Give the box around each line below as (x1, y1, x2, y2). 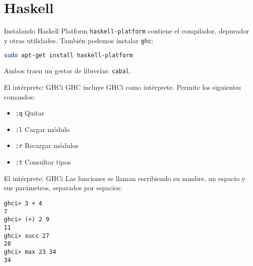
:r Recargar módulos (15, 140, 79, 150)
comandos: (4, 91, 35, 101)
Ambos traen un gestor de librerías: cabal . (4, 66, 131, 76)
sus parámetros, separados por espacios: (4, 183, 122, 193)
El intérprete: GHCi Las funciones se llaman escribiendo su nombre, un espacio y (4, 173, 246, 183)
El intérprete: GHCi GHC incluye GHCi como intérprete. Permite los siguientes (4, 82, 241, 92)
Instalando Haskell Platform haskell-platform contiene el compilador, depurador (4, 26, 249, 36)
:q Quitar (15, 108, 45, 118)
